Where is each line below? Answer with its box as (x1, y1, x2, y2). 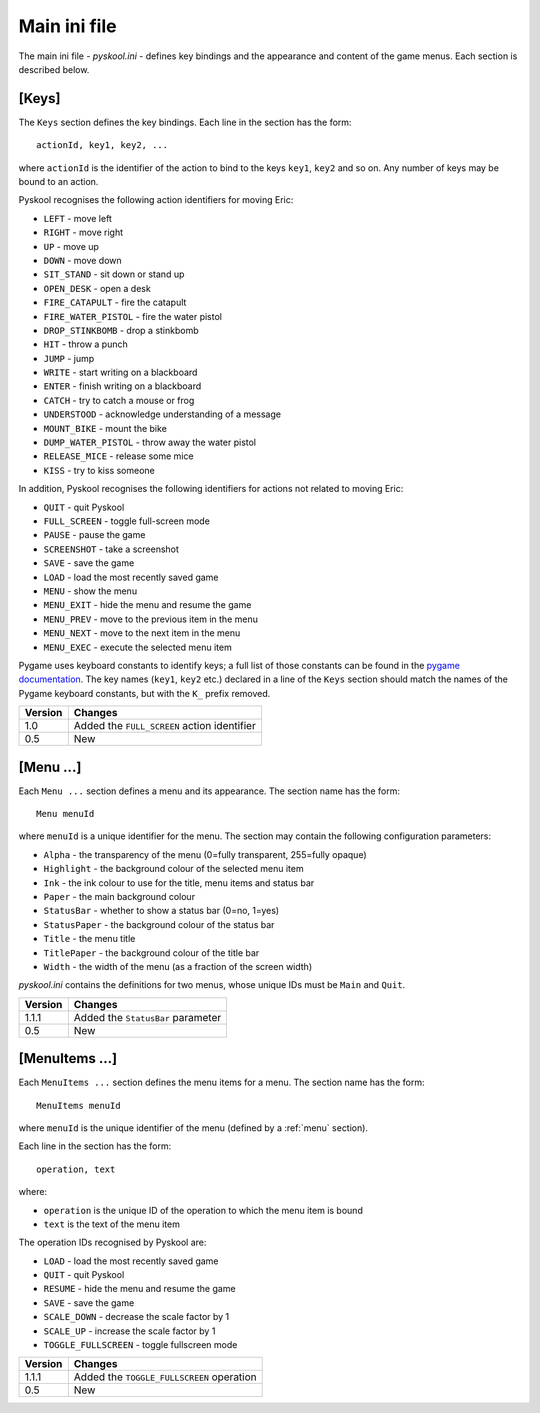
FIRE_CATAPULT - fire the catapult (43, 296, 187, 309)
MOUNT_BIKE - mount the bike (43, 422, 167, 434)
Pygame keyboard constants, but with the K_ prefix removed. (18, 687, 271, 699)
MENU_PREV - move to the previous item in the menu (43, 613, 259, 625)
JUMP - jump (43, 352, 95, 364)
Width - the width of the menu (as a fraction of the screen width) (43, 960, 313, 972)
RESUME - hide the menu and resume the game (43, 1283, 236, 1295)
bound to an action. (18, 176, 99, 188)
